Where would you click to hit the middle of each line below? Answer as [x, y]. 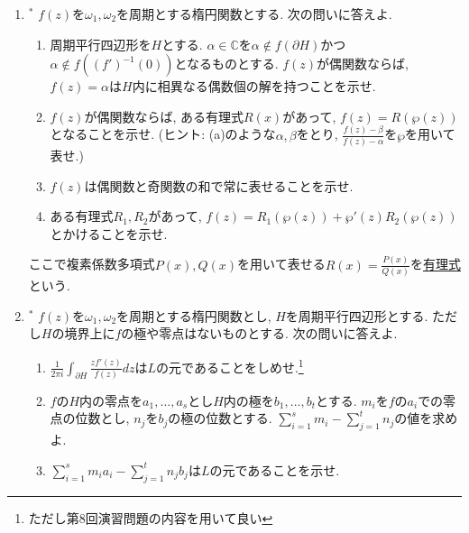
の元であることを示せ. [275, 469]
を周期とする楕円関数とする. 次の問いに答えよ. [254, 14]
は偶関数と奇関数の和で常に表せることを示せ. [219, 185]
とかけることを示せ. [109, 233]
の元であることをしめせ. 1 [230, 365]
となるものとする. [226, 64]
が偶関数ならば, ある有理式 [164, 116]
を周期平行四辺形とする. [357, 315]
